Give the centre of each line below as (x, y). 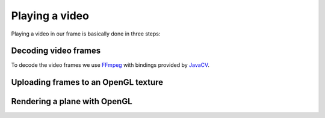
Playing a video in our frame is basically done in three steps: (86, 34)
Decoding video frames (56, 51)
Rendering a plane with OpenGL (72, 101)
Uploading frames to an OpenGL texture (87, 82)
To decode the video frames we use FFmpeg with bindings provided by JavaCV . (110, 65)
